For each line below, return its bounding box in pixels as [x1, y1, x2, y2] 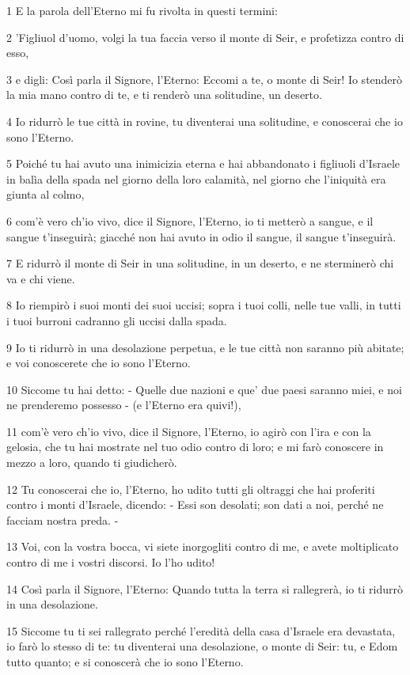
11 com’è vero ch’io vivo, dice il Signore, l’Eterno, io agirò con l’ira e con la [6, 423, 371, 439]
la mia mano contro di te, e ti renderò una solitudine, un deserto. [6, 86, 322, 103]
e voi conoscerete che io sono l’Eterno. [6, 355, 191, 371]
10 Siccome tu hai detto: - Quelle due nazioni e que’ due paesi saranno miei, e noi [6, 381, 402, 397]
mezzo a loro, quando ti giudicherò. [6, 454, 177, 471]
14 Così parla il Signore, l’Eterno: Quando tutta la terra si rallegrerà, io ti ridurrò [6, 580, 403, 597]
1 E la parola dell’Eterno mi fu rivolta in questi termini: [6, 2, 278, 18]
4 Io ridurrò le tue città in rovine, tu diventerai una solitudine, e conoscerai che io [6, 112, 403, 129]
